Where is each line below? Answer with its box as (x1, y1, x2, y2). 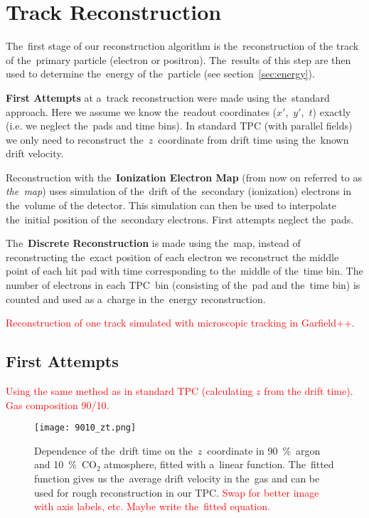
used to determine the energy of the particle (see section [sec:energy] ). (6, 66, 315, 81)
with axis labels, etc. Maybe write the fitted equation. (34, 499, 270, 514)
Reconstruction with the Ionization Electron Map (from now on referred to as (6, 169, 362, 184)
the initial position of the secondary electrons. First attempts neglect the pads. (6, 211, 354, 226)
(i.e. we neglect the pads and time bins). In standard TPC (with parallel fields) (6, 118, 353, 133)
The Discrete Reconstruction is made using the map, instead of (6, 236, 301, 250)
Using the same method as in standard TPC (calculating (6, 384, 253, 398)
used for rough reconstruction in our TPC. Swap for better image (34, 485, 319, 499)
